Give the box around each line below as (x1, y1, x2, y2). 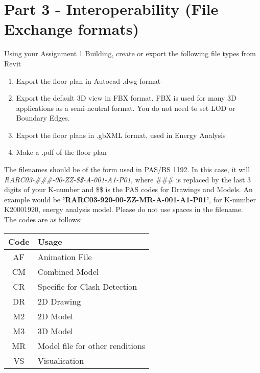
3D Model (37, 324, 73, 337)
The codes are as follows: (4, 214, 82, 225)
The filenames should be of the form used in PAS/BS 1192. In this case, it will (4, 164, 250, 175)
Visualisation (37, 354, 84, 366)
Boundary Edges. (16, 112, 70, 123)
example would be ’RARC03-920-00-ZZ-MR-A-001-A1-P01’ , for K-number (4, 194, 256, 204)
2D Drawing (37, 295, 81, 307)
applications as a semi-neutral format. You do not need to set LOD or (16, 102, 235, 113)
